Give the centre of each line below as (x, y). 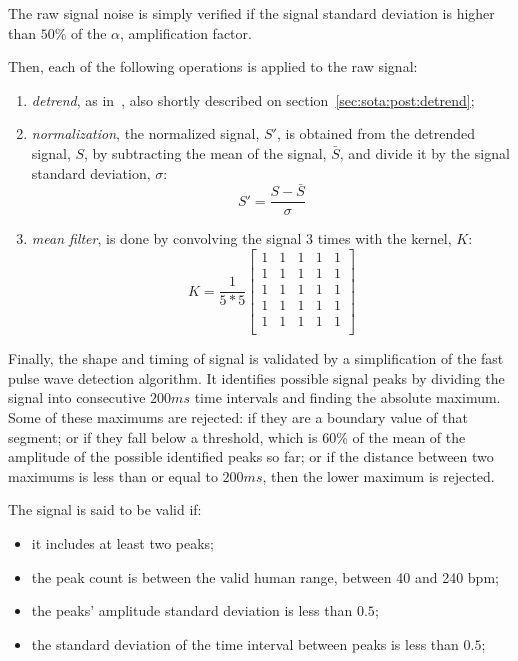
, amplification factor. (186, 32)
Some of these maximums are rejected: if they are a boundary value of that (238, 417)
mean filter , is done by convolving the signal (166, 238)
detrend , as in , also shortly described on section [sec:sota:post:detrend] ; (253, 99)
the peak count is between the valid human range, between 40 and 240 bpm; (265, 576)
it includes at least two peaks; (123, 542)
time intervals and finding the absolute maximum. (347, 397)
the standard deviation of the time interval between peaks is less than (245, 643)
